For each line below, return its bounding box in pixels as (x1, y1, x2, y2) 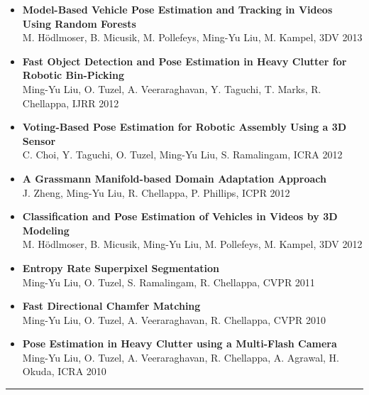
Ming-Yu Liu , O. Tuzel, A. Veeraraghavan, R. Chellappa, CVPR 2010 (22, 312, 326, 327)
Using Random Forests (22, 16, 136, 31)
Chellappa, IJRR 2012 (22, 95, 119, 110)
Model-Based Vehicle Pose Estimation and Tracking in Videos (22, 2, 333, 16)
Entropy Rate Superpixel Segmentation (22, 260, 219, 275)
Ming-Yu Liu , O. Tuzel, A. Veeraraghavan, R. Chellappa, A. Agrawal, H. (22, 350, 340, 364)
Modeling (22, 222, 70, 237)
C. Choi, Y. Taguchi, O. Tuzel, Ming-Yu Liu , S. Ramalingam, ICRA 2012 (22, 147, 343, 162)
